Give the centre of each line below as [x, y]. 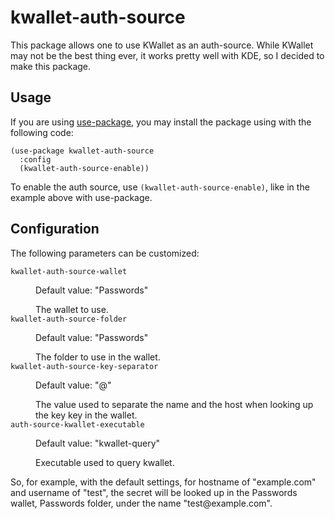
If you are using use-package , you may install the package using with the [161, 122]
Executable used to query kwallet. [105, 462]
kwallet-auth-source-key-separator [84, 366]
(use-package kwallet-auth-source [82, 151]
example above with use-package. [81, 197]
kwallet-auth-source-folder [69, 319]
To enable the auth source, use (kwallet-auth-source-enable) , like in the [160, 187]
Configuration [55, 229]
